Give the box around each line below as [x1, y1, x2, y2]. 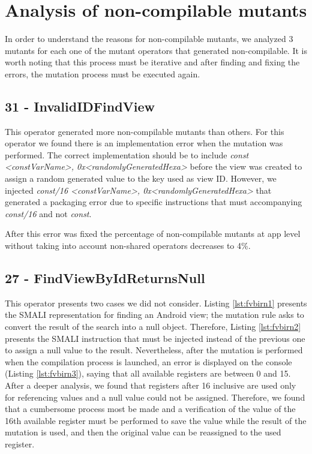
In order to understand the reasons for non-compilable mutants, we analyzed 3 [5, 32, 293, 45]
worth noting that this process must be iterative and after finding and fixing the [5, 56, 300, 68]
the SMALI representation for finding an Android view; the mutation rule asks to [5, 308, 304, 321]
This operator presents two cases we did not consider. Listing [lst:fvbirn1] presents [5, 296, 307, 309]
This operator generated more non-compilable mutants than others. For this [5, 125, 284, 137]
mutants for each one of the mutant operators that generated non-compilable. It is [5, 44, 307, 56]
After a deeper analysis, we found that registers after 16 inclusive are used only [5, 379, 296, 391]
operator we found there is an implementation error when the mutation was [5, 137, 283, 149]
